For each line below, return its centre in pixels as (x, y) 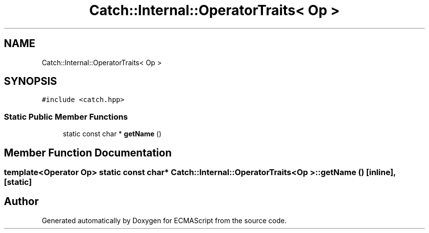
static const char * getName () (112, 134)
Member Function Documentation (88, 153)
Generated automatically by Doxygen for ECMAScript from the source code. (164, 220)
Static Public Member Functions (66, 116)
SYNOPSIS (31, 81)
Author (21, 202)
